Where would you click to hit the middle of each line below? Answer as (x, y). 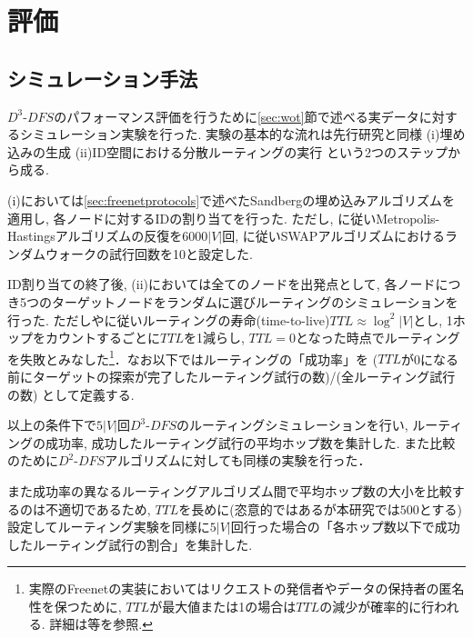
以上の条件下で (52, 425)
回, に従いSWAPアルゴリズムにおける (333, 236)
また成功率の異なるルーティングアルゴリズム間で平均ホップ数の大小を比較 (230, 490)
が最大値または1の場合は (223, 606)
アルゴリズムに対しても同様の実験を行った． (238, 460)
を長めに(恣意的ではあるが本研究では (289, 508)
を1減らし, (214, 338)
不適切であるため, (98, 508)
